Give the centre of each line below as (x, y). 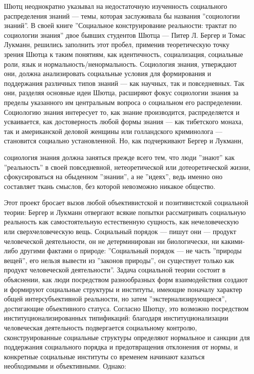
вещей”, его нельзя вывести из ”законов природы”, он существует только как (119, 260)
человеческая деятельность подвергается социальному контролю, (101, 327)
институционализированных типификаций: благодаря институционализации (116, 318)
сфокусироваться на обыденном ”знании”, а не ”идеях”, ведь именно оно (113, 176)
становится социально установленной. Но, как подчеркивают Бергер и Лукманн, (124, 141)
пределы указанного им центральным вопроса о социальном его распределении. (123, 102)
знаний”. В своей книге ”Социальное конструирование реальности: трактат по (120, 25)
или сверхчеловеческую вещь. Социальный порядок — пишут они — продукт (120, 231)
